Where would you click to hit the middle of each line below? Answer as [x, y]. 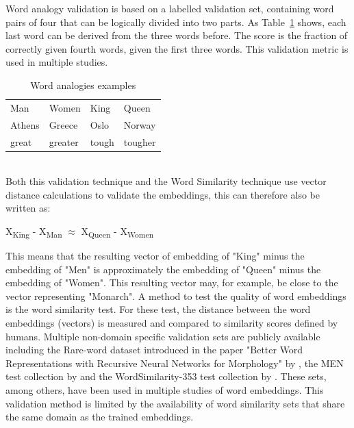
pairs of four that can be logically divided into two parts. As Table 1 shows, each [176, 22]
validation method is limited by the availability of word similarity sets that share [175, 403]
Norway [140, 124]
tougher [140, 141]
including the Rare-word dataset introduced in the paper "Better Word [154, 350]
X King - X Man [34, 231]
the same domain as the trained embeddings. [100, 417]
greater [64, 141]
